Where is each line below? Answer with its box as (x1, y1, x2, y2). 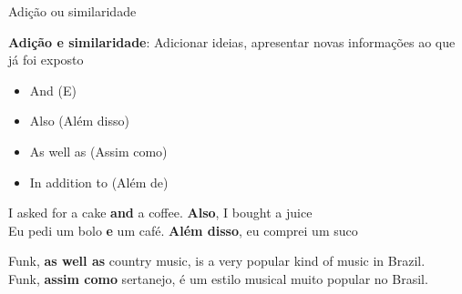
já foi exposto (8, 50, 84, 69)
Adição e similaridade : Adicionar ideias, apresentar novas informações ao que (8, 32, 456, 51)
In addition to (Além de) (29, 172, 169, 191)
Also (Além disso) (29, 111, 129, 130)
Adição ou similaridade (8, 2, 137, 20)
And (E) (29, 80, 77, 99)
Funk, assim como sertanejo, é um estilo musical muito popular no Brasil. (8, 269, 428, 288)
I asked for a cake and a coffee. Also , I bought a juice (8, 203, 313, 222)
